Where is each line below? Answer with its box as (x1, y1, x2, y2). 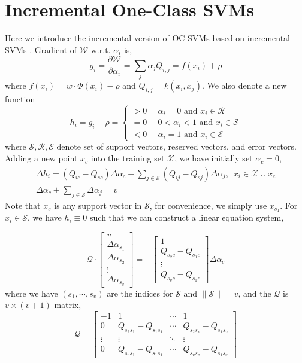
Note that (5, 199, 41, 211)
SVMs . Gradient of (5, 43, 77, 56)
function (5, 92, 35, 105)
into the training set (90, 152, 165, 164)
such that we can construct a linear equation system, (90, 211, 284, 224)
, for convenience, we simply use (149, 199, 267, 211)
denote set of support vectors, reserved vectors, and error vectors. (56, 140, 297, 152)
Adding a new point (5, 152, 78, 164)
